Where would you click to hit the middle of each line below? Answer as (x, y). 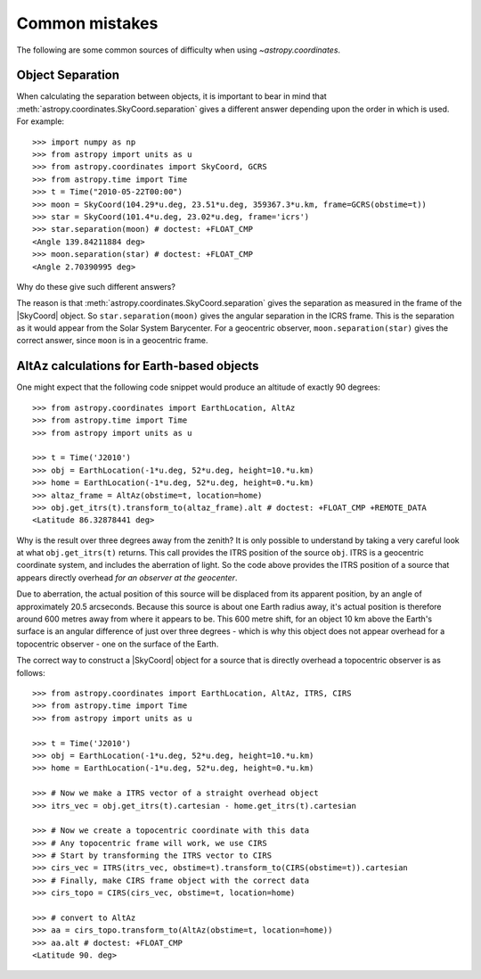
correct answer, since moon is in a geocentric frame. (112, 341)
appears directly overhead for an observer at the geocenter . (127, 577)
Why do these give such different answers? (96, 286)
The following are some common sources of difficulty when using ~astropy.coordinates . (179, 50)
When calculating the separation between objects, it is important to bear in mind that (171, 96)
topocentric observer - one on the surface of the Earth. (118, 644)
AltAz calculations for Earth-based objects (138, 366)
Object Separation (68, 75)
